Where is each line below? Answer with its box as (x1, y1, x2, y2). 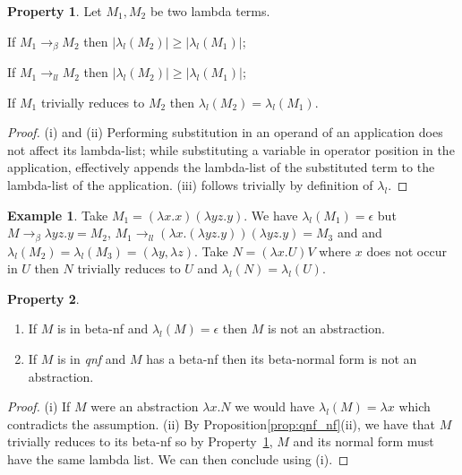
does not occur (366, 241, 447, 260)
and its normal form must (293, 432, 434, 451)
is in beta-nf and (57, 319, 149, 338)
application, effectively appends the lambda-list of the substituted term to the (7, 158, 435, 177)
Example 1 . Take (7, 205, 108, 224)
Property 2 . (7, 289, 80, 307)
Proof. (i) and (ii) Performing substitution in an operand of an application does (7, 123, 443, 142)
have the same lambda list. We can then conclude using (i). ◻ (7, 450, 349, 468)
